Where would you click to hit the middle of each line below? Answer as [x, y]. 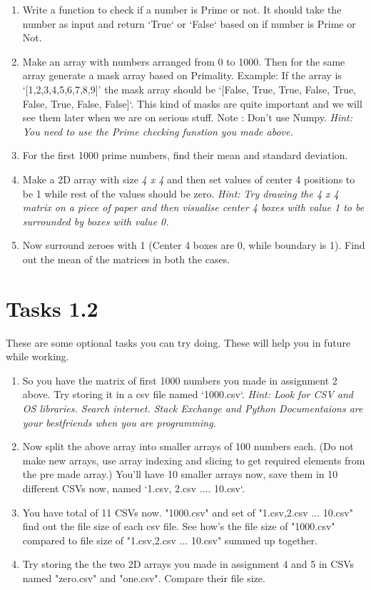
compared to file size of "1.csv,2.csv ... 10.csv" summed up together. [170, 540]
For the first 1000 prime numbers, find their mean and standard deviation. [185, 155]
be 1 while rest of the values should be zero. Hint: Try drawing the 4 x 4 [181, 193]
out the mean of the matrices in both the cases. [126, 259]
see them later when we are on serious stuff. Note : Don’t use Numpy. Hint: [188, 117]
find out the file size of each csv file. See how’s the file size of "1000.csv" [179, 526]
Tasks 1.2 [52, 308]
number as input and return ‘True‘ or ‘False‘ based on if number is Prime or [189, 23]
